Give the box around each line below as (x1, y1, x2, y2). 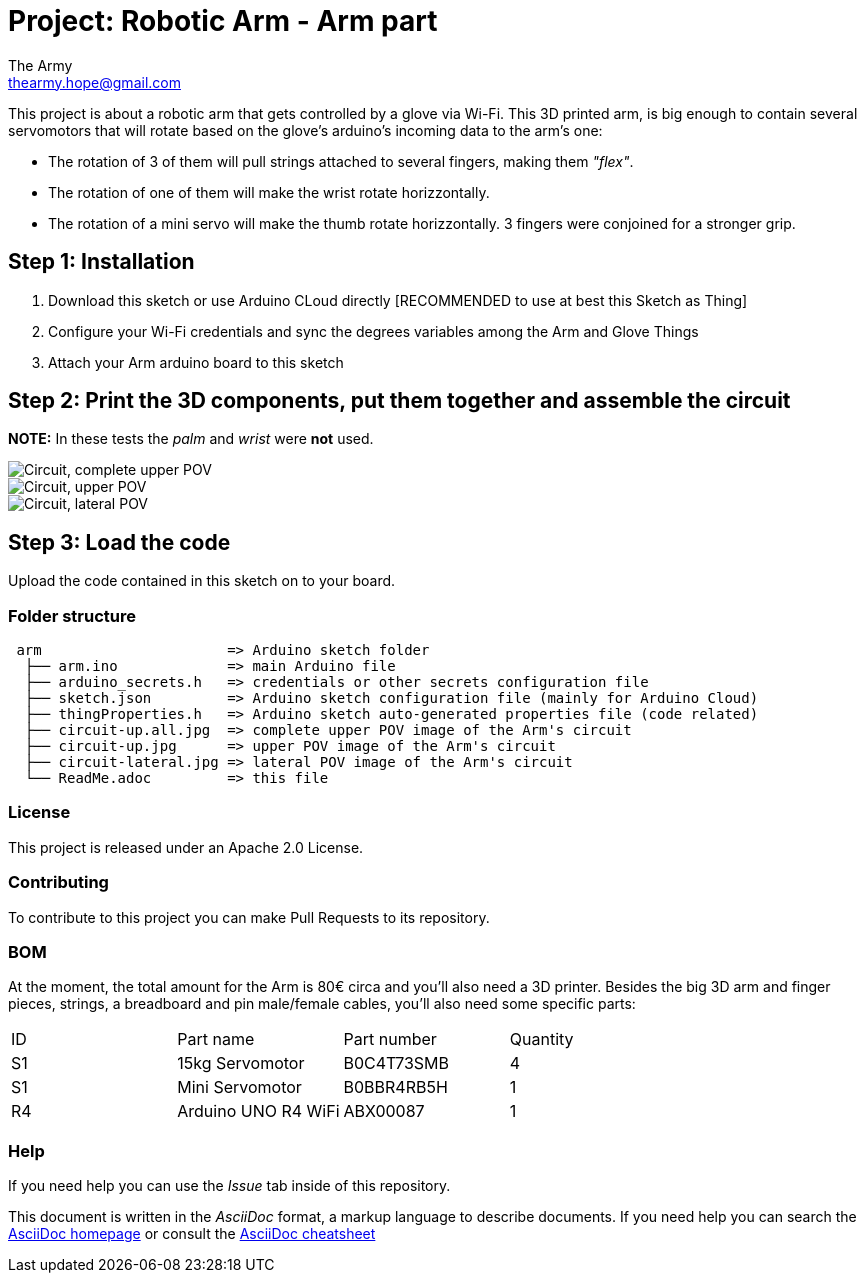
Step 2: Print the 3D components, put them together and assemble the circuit (8, 388, 791, 414)
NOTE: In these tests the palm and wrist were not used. (8, 430, 374, 448)
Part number (343, 1029, 437, 1050)
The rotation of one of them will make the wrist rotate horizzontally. (48, 183, 490, 201)
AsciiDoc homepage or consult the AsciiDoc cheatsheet (8, 1225, 376, 1243)
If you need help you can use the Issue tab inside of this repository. (8, 1177, 451, 1195)
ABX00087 (343, 1101, 425, 1122)
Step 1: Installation (8, 249, 195, 275)
